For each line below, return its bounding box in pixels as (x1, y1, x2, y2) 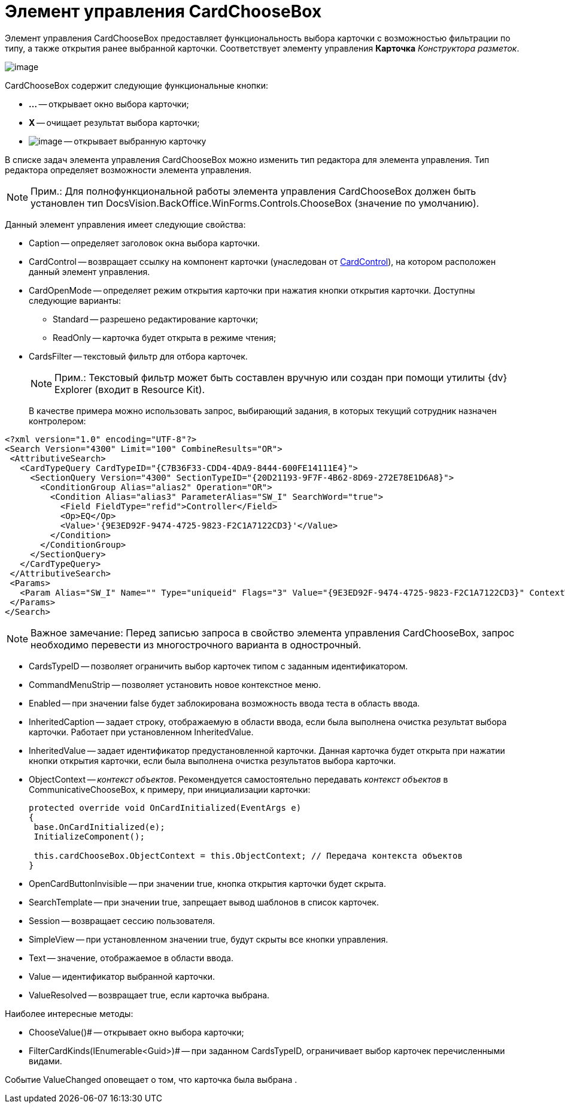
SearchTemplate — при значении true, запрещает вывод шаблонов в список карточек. (29, 896, 379, 907)
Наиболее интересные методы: (5, 1008, 133, 1019)
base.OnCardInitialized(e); (34, 822, 165, 832)
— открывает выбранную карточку (63, 135, 206, 146)
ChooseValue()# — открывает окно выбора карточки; (29, 1027, 244, 1037)
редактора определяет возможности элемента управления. (5, 164, 252, 175)
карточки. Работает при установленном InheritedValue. (29, 726, 254, 737)
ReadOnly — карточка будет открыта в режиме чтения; (53, 332, 277, 343)
